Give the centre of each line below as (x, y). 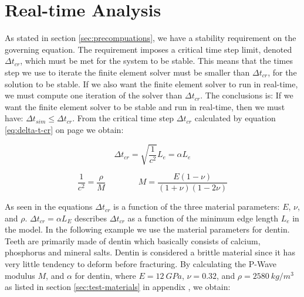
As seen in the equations (49, 206)
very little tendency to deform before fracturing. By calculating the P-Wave (141, 264)
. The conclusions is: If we (247, 95)
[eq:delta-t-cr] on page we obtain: (64, 129)
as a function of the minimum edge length (203, 218)
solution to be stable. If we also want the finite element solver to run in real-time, (151, 83)
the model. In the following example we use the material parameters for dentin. (147, 229)
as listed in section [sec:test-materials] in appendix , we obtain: (118, 287)
